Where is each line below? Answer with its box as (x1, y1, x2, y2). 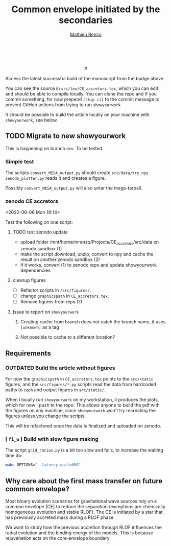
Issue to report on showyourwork (12, 309, 79, 315)
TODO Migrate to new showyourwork (5, 132, 126, 140)
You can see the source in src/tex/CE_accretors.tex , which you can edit (5, 85, 158, 91)
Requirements (5, 349, 51, 358)
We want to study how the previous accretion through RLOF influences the (5, 525, 162, 530)
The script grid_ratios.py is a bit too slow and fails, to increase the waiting (5, 447, 163, 453)
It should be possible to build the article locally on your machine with (5, 111, 150, 117)
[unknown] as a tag (20, 324, 60, 330)
